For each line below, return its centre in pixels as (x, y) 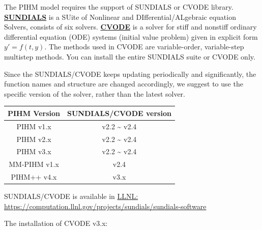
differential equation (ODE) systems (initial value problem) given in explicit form (131, 36)
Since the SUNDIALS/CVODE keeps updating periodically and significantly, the (130, 74)
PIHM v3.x (34, 151)
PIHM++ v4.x (34, 177)
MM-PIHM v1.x (34, 164)
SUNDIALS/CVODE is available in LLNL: (71, 196)
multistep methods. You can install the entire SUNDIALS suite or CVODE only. (130, 56)
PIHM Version (34, 113)
